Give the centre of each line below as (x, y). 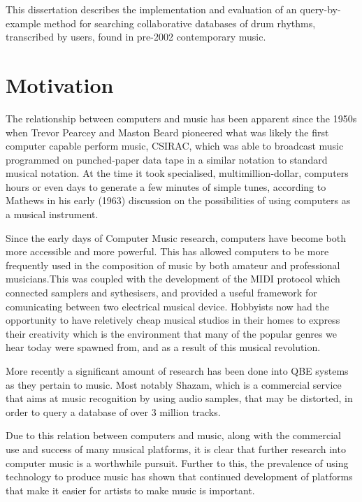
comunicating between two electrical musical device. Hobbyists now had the (167, 306)
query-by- (320, 9)
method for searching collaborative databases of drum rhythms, (180, 23)
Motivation (60, 84)
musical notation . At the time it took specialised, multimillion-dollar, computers (177, 173)
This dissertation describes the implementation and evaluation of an (151, 9)
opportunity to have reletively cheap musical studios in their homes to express (173, 320)
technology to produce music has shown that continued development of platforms (179, 476)
